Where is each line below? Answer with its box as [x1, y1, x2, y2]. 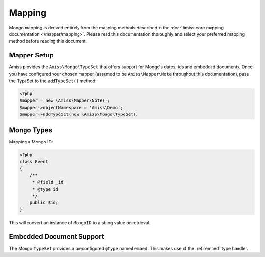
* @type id [32, 186, 59, 192]
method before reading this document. [9, 38, 87, 44]
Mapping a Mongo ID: [9, 139, 53, 144]
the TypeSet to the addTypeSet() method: [9, 78, 97, 84]
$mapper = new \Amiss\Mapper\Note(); [19, 98, 110, 103]
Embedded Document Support [9, 232, 104, 241]
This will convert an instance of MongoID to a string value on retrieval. [9, 219, 151, 226]
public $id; [29, 200, 59, 206]
